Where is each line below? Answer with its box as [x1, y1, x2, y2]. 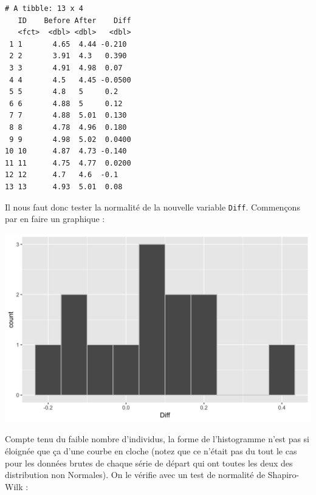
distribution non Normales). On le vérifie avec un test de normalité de [5, 468, 266, 481]
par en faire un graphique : [5, 212, 105, 225]
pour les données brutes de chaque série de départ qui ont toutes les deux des [5, 456, 293, 469]
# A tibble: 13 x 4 [5, 4, 83, 13]
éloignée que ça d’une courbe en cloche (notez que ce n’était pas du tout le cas [5, 445, 297, 457]
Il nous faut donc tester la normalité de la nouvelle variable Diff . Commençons [5, 200, 300, 213]
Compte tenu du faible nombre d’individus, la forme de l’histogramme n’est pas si [5, 433, 310, 445]
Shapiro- [267, 468, 300, 481]
